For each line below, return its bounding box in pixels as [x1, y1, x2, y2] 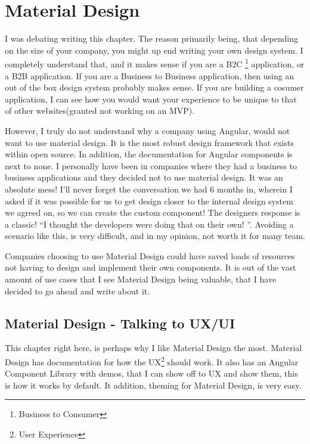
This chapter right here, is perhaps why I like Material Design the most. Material [5, 341, 302, 354]
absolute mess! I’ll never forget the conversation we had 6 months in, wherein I [5, 182, 293, 195]
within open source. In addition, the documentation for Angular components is [5, 148, 293, 160]
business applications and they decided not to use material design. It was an [5, 171, 283, 184]
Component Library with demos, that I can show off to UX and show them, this [5, 367, 298, 380]
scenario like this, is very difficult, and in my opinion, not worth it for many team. [5, 229, 306, 242]
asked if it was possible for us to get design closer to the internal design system [5, 194, 293, 207]
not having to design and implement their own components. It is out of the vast [5, 261, 296, 274]
